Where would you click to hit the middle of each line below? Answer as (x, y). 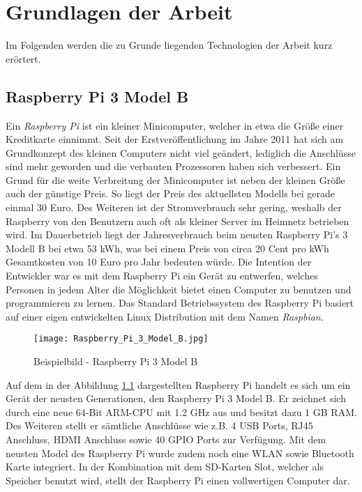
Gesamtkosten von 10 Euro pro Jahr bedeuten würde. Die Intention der (159, 262)
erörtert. (23, 58)
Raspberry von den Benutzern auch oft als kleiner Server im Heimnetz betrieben (178, 221)
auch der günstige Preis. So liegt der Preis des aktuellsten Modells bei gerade (170, 193)
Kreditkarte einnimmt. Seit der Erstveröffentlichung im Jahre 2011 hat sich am (175, 139)
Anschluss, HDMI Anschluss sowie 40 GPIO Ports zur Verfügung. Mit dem (166, 439)
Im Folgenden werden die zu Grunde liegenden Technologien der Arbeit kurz (169, 45)
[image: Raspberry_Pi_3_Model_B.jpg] (121, 339)
